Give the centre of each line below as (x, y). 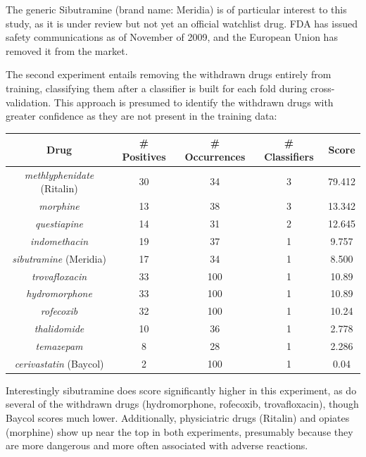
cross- (323, 88)
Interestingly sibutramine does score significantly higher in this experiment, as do (181, 390)
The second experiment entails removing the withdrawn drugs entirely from (169, 74)
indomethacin (59, 240)
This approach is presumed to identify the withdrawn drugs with (194, 102)
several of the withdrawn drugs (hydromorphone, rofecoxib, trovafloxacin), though (182, 404)
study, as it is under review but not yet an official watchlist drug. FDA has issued (182, 23)
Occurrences (215, 156)
